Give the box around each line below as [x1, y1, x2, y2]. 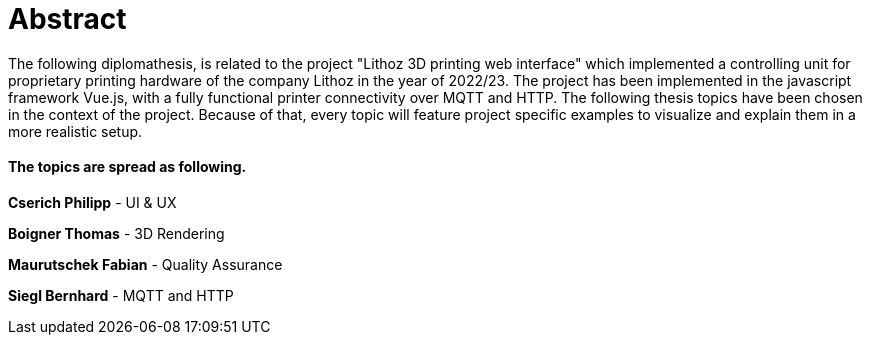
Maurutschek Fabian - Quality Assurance [8, 255, 283, 273]
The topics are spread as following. [8, 158, 247, 176]
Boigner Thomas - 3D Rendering [8, 224, 225, 242]
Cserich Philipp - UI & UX [8, 193, 177, 211]
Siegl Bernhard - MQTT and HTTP [8, 286, 234, 304]
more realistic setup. [8, 122, 143, 140]
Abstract [8, 2, 127, 36]
